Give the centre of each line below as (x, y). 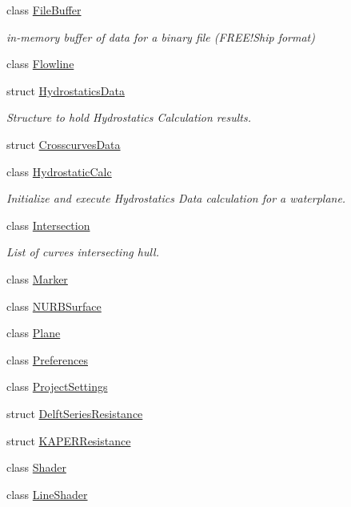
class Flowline (40, 64)
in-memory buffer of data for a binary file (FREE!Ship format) (161, 36)
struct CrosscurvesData (64, 144)
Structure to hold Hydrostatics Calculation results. (129, 117)
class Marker (37, 278)
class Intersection (48, 225)
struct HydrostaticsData (66, 90)
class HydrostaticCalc (59, 171)
